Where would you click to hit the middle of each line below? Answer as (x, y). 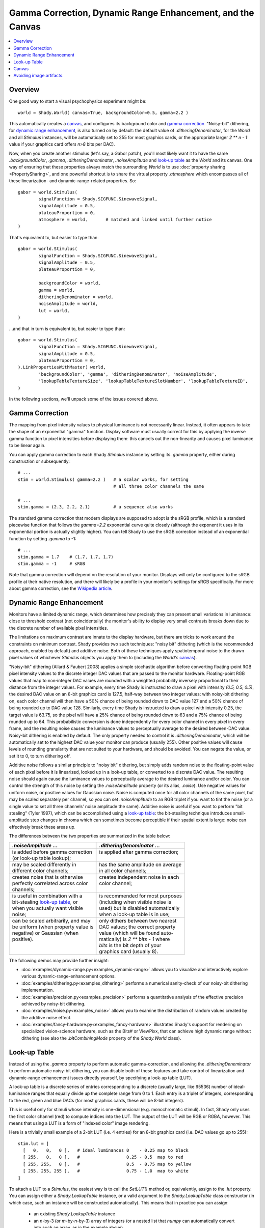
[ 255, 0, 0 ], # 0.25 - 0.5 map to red (103, 1157)
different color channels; (40, 870)
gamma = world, (57, 290)
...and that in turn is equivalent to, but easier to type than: (67, 329)
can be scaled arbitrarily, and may (51, 921)
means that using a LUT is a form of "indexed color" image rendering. (79, 1123)
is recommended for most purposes (140, 895)
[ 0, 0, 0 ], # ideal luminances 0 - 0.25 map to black (106, 1150)
